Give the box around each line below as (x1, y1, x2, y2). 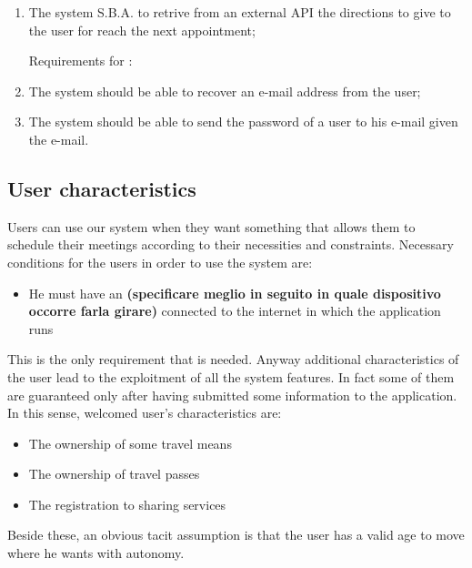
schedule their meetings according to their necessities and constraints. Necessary (7, 235, 454, 254)
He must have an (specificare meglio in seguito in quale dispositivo (28, 283, 441, 302)
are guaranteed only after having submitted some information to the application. (7, 385, 457, 404)
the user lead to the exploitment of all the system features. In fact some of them (7, 367, 455, 386)
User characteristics (7, 174, 196, 202)
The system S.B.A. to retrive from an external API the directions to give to (28, 3, 451, 21)
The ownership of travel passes (28, 464, 200, 483)
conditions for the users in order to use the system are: (7, 252, 313, 271)
